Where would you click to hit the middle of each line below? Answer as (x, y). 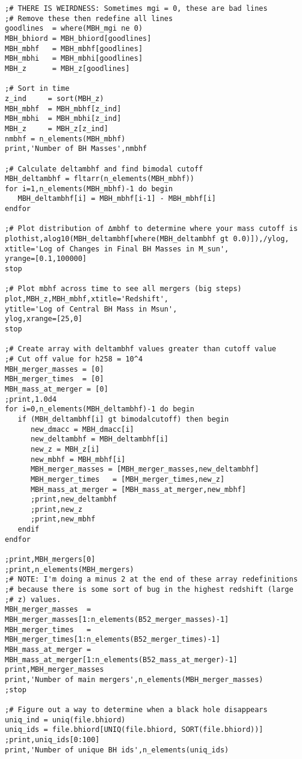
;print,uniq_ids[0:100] (52, 739)
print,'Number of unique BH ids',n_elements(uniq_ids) (117, 750)
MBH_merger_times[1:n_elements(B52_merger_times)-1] (112, 640)
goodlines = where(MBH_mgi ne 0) (74, 29)
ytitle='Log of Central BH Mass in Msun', (91, 309)
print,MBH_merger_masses (54, 670)
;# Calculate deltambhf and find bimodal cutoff (104, 169)
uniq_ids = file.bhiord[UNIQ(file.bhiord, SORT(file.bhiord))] (134, 730)
